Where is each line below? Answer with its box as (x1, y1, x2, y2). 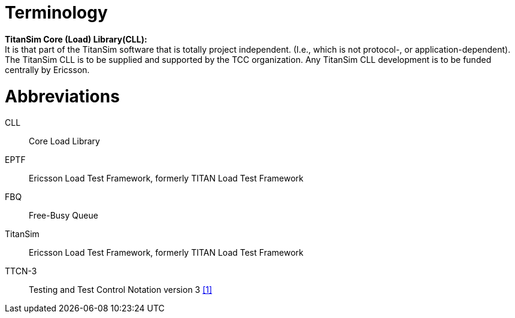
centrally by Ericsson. (5, 64, 90, 75)
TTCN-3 (5, 266, 37, 277)
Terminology (5, 2, 108, 23)
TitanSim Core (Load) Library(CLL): (5, 34, 147, 44)
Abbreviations (5, 86, 120, 107)
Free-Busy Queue (29, 210, 98, 221)
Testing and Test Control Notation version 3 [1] (29, 284, 213, 295)
